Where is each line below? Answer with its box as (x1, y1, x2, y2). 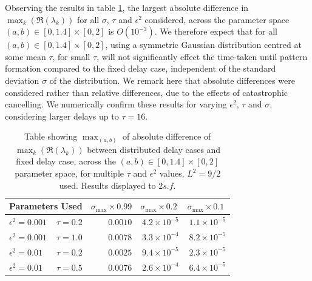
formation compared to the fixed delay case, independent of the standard (5, 62, 276, 75)
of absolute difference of (123, 130, 211, 143)
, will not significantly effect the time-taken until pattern (97, 50, 308, 63)
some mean (5, 50, 46, 63)
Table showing (24, 130, 78, 143)
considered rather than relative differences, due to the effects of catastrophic (5, 86, 288, 98)
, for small (52, 50, 90, 63)
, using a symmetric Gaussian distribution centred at (105, 38, 302, 51)
